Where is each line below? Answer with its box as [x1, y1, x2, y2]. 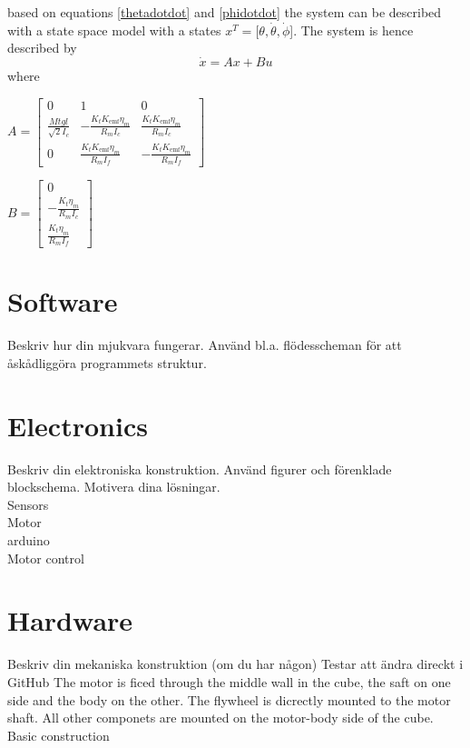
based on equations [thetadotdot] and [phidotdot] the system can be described [7, 3, 442, 21]
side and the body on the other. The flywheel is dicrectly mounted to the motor [7, 690, 451, 709]
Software [7, 283, 118, 320]
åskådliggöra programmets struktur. [7, 353, 207, 372]
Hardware [7, 602, 133, 639]
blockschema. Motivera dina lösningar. [7, 477, 220, 496]
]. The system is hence [289, 20, 414, 39]
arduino [7, 531, 50, 550]
